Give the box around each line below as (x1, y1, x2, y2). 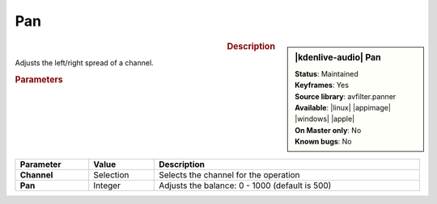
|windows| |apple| (295, 114, 355, 124)
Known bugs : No (295, 137, 352, 147)
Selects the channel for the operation (159, 169, 300, 181)
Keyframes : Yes (295, 81, 350, 90)
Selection (93, 169, 129, 181)
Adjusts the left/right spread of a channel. (15, 57, 154, 68)
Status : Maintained (295, 69, 359, 78)
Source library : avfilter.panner (295, 91, 397, 101)
